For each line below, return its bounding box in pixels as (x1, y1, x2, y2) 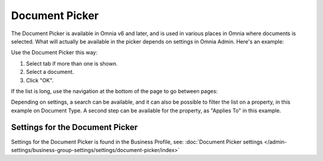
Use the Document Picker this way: (11, 49, 98, 56)
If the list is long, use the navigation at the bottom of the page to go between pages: (11, 87, 218, 95)
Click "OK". (26, 76, 54, 83)
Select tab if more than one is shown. (26, 60, 118, 67)
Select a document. (26, 69, 74, 76)
